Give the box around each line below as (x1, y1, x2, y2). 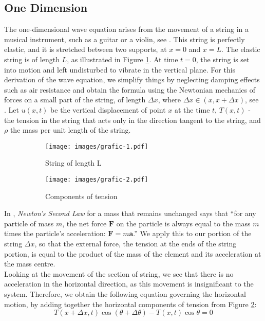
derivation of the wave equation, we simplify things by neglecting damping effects (4, 74, 260, 85)
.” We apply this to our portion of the (133, 228, 252, 239)
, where (158, 94, 181, 105)
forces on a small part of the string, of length (4, 94, 146, 105)
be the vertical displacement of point (50, 104, 166, 115)
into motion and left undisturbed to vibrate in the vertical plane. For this (4, 64, 236, 75)
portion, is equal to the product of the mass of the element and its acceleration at (4, 248, 261, 259)
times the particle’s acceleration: (4, 228, 106, 239)
